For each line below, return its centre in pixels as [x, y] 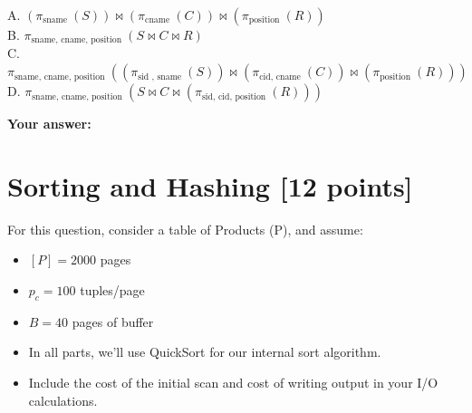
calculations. [63, 400]
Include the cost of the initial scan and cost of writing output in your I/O [233, 382]
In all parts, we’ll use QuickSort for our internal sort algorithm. [205, 352]
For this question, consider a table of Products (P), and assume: [185, 229]
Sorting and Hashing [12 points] [210, 185]
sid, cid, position [234, 96]
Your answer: [49, 124]
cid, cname [280, 77]
